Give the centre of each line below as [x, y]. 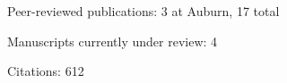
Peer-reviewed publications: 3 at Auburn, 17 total [143, 11]
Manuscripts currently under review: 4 [113, 41]
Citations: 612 [46, 71]
